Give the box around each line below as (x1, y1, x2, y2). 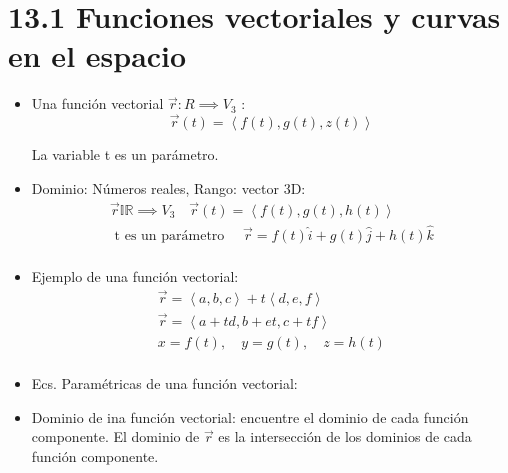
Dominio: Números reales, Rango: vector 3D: (31, 177, 306, 198)
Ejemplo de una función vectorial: (31, 265, 239, 286)
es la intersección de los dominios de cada (218, 426, 472, 447)
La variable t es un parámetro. (31, 144, 219, 165)
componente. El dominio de (31, 426, 200, 447)
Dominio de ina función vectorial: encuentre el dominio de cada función (31, 406, 469, 427)
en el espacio (8, 35, 187, 76)
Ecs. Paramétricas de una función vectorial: (31, 373, 298, 393)
